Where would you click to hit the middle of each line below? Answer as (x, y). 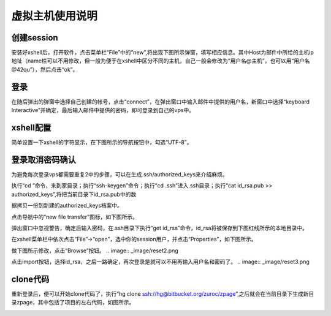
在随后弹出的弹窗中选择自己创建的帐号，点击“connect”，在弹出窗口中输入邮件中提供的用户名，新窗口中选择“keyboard (160, 102)
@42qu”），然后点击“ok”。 (45, 69)
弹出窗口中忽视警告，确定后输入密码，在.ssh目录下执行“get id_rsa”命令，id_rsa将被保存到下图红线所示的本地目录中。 (160, 228)
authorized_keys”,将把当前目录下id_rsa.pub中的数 (74, 194)
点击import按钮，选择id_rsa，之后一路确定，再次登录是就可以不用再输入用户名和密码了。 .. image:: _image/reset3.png (160, 262)
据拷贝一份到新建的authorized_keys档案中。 (67, 206)
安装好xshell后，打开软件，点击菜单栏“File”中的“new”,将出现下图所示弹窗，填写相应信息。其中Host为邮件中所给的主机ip (162, 53)
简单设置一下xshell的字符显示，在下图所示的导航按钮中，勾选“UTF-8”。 (102, 142)
